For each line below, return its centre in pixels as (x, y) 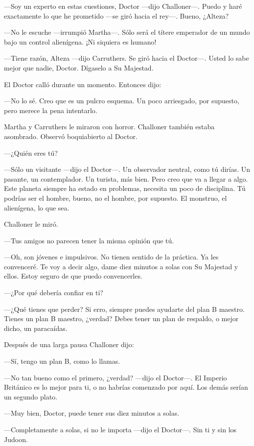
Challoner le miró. (31, 224)
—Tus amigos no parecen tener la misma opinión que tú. (89, 240)
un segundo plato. (31, 396)
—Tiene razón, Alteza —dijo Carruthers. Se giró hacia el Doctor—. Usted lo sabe (127, 58)
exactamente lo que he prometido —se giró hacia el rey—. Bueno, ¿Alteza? (116, 15)
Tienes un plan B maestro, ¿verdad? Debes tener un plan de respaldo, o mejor (121, 318)
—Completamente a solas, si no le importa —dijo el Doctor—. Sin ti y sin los (120, 429)
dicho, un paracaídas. (36, 328)
